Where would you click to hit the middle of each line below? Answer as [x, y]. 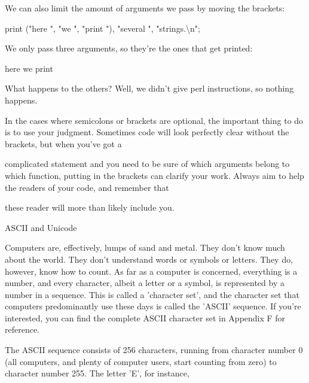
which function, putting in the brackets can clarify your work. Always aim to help [154, 175]
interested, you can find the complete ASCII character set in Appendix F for [145, 317]
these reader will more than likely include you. [90, 207]
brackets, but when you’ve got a [63, 143]
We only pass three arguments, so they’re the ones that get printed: [129, 48]
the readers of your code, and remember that [87, 187]
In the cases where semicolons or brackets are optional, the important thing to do [154, 120]
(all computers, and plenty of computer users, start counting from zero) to [141, 361]
